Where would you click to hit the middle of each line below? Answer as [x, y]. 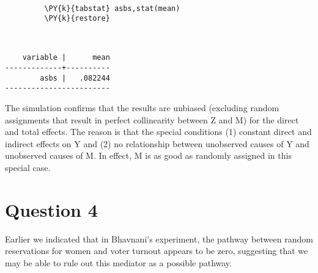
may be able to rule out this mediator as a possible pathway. [118, 262]
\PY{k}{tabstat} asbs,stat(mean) [112, 8]
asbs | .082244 [75, 78]
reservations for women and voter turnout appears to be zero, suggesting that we [157, 251]
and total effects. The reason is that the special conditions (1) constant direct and [158, 132]
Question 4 [51, 209]
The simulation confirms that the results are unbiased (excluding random [142, 107]
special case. [28, 167]
